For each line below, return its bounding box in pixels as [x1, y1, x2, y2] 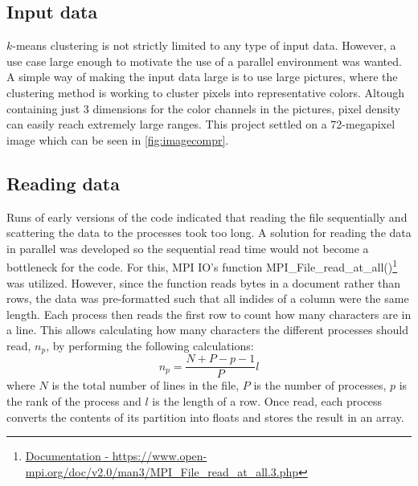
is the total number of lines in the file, [51, 377, 240, 394]
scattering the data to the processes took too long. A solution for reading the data [6, 224, 412, 241]
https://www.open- [112, 447, 207, 464]
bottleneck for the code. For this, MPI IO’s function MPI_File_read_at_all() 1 [6, 256, 398, 275]
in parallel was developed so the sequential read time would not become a [6, 239, 369, 256]
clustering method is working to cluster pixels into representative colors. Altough [6, 84, 404, 100]
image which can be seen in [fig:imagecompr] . [6, 131, 229, 148]
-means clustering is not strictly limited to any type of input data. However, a [12, 37, 396, 54]
